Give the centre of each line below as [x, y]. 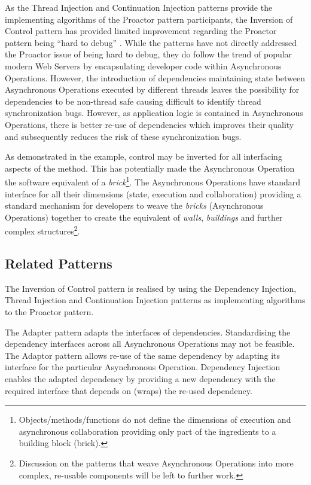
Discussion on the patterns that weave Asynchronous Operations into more [156, 463]
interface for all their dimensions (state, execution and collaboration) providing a [153, 193]
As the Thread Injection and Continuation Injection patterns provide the [139, 7]
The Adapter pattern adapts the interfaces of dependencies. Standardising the [148, 332]
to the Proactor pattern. [49, 311]
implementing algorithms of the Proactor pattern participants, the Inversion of [149, 19]
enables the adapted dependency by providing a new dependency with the [140, 378]
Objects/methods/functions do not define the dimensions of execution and [155, 420]
